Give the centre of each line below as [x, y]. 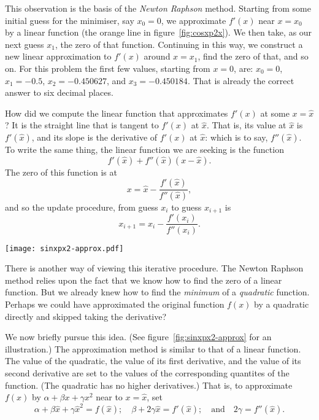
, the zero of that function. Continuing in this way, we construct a [179, 44]
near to [109, 397]
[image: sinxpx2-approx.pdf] [64, 248]
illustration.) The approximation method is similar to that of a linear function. [153, 348]
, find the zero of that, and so [253, 56]
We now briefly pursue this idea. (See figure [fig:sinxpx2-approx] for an [138, 337]
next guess [25, 44]
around [157, 56]
